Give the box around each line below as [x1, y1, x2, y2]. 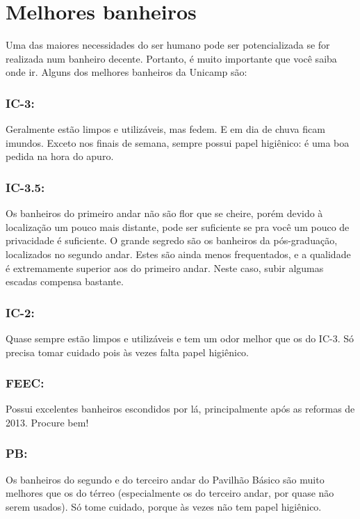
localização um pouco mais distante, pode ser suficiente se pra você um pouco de [6, 219, 350, 234]
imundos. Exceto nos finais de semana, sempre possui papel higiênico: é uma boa [6, 135, 350, 150]
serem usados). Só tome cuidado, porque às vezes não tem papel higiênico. [6, 499, 322, 513]
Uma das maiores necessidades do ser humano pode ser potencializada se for [6, 38, 330, 52]
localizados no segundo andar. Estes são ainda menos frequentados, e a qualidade [6, 246, 351, 261]
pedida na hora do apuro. [6, 149, 114, 163]
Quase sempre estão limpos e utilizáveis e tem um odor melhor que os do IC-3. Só [6, 330, 354, 345]
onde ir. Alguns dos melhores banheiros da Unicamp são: [6, 65, 247, 79]
